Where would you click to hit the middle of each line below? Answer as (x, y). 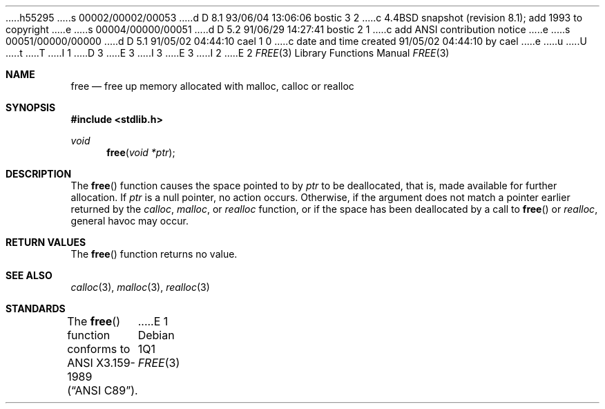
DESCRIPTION (39, 174)
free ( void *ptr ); (141, 152)
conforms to (99, 349)
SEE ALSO (29, 275)
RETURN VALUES (46, 242)
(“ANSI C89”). (103, 390)
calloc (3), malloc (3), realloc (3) (140, 287)
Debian (156, 335)
